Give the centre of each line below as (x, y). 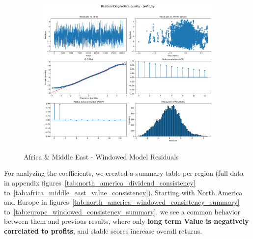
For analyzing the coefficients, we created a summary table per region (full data (124, 173)
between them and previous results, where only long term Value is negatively (126, 221)
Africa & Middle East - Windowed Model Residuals (101, 156)
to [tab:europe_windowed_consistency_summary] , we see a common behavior (122, 211)
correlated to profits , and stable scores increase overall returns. (103, 230)
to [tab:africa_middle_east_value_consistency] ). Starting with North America (123, 192)
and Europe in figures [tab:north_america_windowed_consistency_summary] (122, 202)
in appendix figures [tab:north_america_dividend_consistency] (100, 182)
